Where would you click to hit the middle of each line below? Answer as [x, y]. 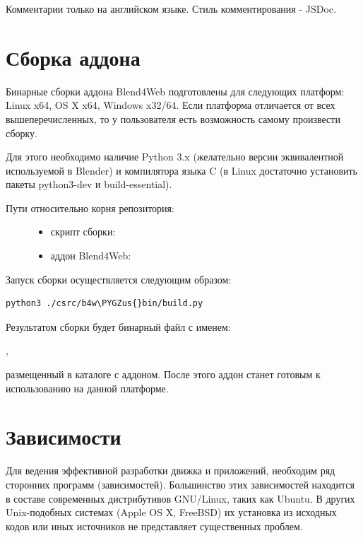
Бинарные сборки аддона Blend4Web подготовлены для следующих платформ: [175, 91]
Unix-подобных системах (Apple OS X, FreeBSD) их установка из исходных [171, 512]
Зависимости [64, 437]
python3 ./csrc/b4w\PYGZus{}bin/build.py [105, 304]
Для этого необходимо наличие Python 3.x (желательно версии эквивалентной [175, 157]
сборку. [22, 133]
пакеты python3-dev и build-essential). [89, 184]
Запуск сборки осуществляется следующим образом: [119, 279]
